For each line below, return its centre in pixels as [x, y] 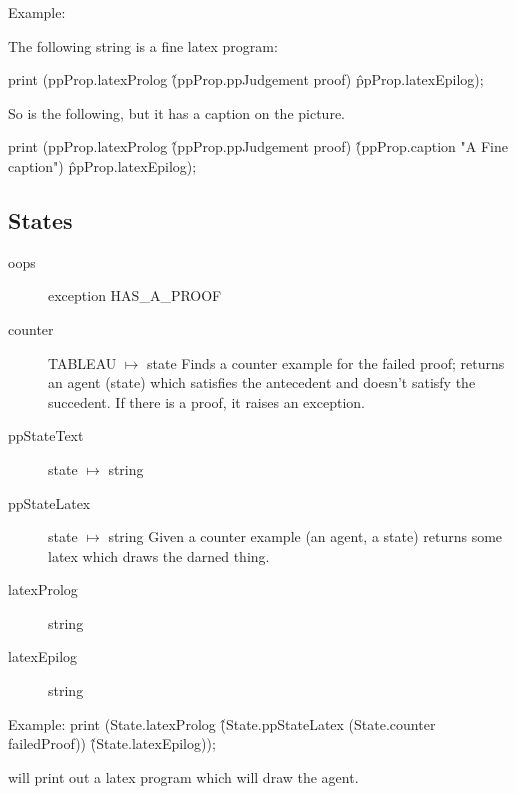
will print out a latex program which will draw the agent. [183, 776]
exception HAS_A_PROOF [135, 295]
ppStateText [46, 435]
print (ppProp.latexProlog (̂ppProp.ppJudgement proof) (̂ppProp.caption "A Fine [258, 146]
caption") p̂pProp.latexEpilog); [102, 165]
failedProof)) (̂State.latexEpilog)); [112, 743]
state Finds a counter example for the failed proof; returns [326, 362]
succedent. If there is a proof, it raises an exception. [206, 401]
